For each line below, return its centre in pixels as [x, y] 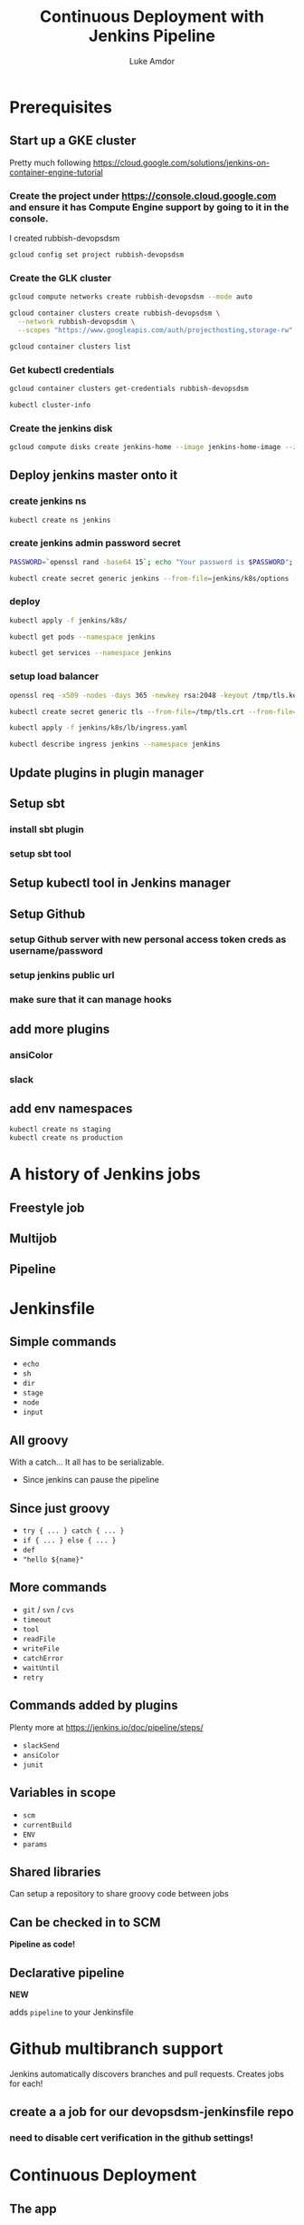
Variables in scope [62, 1793]
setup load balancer [54, 676]
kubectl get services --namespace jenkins [90, 653]
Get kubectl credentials [62, 369]
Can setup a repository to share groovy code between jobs [119, 1894]
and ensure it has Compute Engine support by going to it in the [149, 207]
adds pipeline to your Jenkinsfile [71, 2012]
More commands [58, 1588]
